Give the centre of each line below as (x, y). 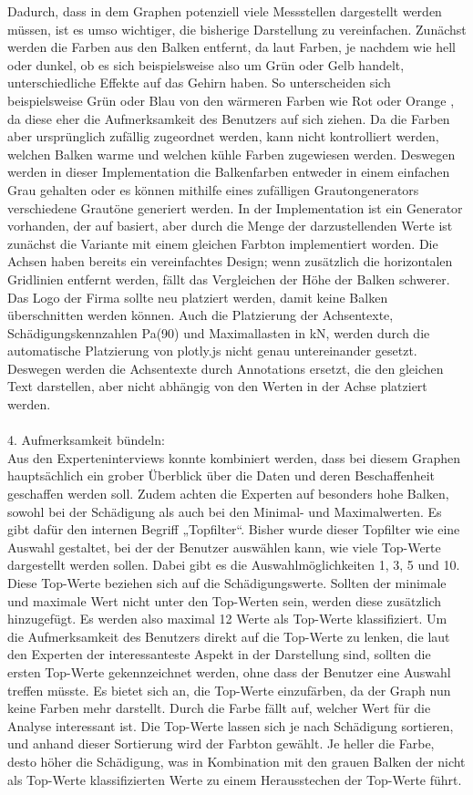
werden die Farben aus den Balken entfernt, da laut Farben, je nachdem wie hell (232, 47)
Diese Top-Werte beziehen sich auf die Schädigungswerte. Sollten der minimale (227, 583)
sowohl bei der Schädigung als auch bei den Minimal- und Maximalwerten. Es (225, 511)
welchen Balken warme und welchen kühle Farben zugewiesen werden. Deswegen (231, 154)
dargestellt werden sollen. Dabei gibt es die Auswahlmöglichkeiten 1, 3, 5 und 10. (234, 565)
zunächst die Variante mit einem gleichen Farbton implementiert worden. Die (223, 243)
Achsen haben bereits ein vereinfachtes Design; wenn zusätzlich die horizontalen (230, 261)
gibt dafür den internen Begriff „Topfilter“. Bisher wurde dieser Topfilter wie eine (234, 529)
